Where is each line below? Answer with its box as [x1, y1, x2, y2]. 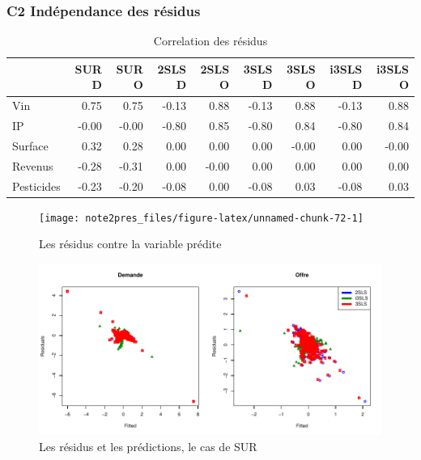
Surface [12, 137, 49, 154]
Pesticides [12, 177, 61, 194]
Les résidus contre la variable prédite [39, 235, 222, 252]
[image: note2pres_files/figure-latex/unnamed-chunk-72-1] [39, 212, 364, 224]
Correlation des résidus [153, 32, 268, 49]
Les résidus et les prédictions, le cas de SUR [39, 437, 257, 454]
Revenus [12, 157, 53, 174]
